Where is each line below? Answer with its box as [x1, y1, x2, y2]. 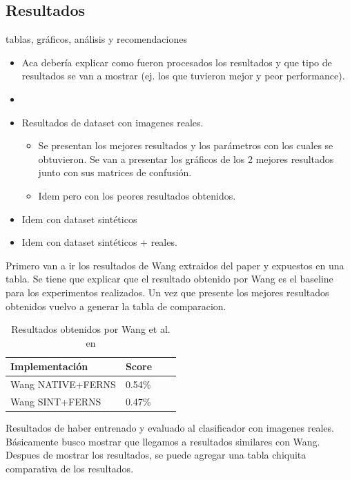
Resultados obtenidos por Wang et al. [11, 322, 171, 336]
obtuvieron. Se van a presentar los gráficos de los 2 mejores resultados [38, 151, 334, 166]
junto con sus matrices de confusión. [38, 165, 192, 180]
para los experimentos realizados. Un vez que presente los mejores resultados [6, 285, 329, 299]
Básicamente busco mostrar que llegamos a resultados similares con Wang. [6, 434, 320, 448]
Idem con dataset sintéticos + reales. [21, 235, 177, 249]
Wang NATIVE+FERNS [10, 377, 116, 392]
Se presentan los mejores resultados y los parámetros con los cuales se [38, 138, 333, 153]
